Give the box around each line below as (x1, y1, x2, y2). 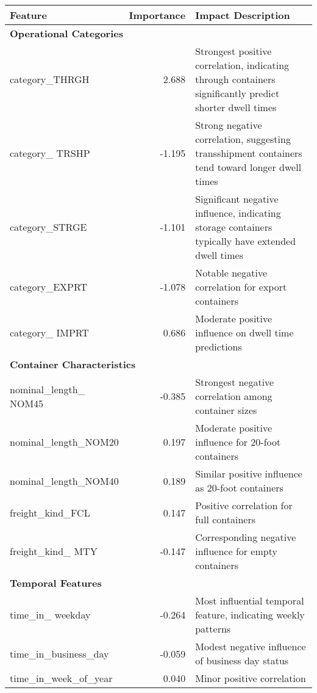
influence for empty (195, 544, 277, 558)
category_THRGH (10, 72, 90, 86)
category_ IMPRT (10, 325, 89, 339)
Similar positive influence (195, 466, 302, 481)
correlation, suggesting (195, 132, 291, 146)
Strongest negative (195, 375, 274, 389)
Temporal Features (10, 576, 102, 590)
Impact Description (195, 8, 290, 22)
